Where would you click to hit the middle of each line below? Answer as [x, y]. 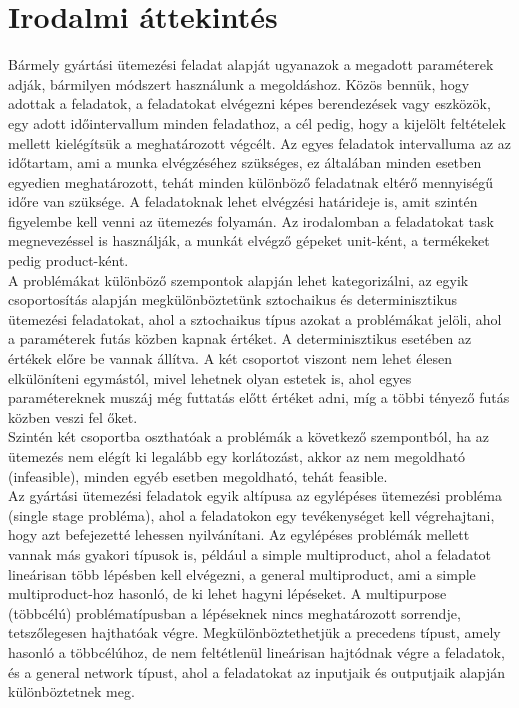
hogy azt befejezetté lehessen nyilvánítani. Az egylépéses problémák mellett [239, 534]
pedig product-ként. [68, 260]
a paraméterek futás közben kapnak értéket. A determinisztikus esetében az [240, 338]
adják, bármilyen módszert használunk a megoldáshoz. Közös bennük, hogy [239, 83]
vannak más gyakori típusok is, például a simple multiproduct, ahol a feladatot [250, 553]
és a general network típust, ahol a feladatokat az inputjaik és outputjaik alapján [256, 671]
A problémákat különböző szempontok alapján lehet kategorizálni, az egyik [238, 279]
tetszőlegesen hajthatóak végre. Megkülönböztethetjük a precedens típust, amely [254, 632]
